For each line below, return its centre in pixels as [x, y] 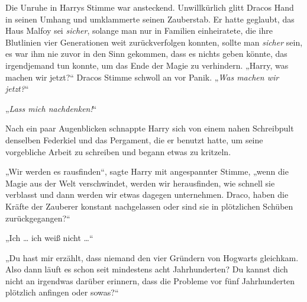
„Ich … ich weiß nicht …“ [49, 238]
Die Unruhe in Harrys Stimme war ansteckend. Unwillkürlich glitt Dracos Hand [150, 7]
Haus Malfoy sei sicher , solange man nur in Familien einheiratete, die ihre [139, 30]
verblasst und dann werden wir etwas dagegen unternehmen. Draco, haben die [147, 195]
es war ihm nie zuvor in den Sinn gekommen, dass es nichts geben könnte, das [146, 54]
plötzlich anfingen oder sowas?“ [62, 292]
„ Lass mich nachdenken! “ [51, 108]
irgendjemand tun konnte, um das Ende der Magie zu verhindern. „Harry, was [147, 65]
